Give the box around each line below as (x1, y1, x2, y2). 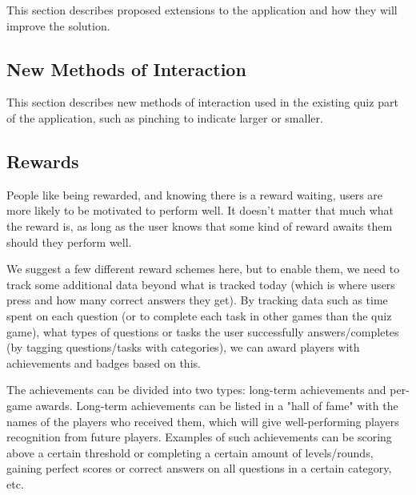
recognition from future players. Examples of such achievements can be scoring (6, 429, 392, 445)
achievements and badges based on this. (6, 354, 201, 371)
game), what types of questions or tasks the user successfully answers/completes (6, 323, 399, 340)
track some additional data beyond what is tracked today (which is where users (6, 276, 395, 292)
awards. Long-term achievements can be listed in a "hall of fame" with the (35, 396, 398, 413)
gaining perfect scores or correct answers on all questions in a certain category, (6, 460, 392, 477)
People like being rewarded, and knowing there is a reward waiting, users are (6, 186, 383, 203)
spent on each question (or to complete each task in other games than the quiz (6, 307, 392, 324)
